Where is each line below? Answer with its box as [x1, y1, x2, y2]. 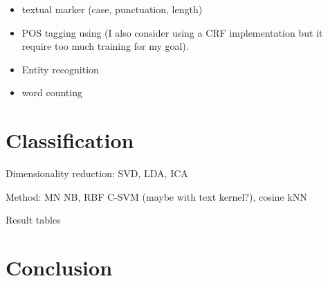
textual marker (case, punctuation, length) [21, 2, 203, 16]
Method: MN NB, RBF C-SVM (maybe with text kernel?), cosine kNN [6, 189, 307, 203]
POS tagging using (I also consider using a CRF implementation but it [21, 25, 323, 39]
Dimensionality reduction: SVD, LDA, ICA [6, 166, 188, 181]
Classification [6, 126, 134, 154]
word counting [21, 85, 82, 100]
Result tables [6, 212, 61, 227]
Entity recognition [21, 62, 99, 76]
